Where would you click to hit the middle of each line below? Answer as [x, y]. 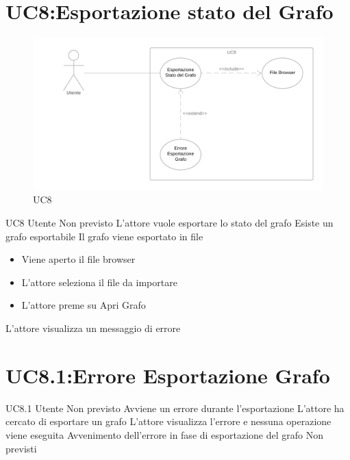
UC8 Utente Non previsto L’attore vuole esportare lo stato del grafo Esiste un [170, 223]
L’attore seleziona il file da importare [99, 282]
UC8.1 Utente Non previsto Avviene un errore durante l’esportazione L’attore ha [175, 408]
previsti [21, 448]
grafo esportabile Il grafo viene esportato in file [104, 236]
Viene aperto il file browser [78, 259]
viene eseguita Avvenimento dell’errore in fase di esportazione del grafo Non [165, 434]
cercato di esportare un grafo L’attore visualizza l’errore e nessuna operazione [168, 421]
